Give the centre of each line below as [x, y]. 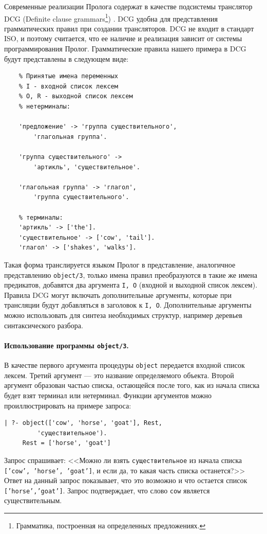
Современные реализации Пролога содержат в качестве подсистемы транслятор [128, 6]
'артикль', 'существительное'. [87, 167]
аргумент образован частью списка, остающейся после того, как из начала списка [132, 385]
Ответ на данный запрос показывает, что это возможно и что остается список [126, 480]
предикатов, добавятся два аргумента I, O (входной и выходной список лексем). [131, 285]
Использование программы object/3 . [66, 345]
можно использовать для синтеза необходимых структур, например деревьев [123, 315]
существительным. [33, 500]
